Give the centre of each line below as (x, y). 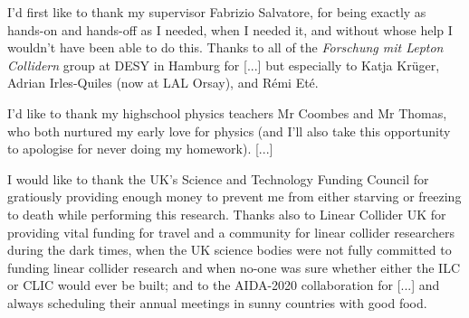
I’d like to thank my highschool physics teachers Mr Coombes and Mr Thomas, (227, 112)
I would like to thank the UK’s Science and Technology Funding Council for (218, 178)
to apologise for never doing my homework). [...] (140, 149)
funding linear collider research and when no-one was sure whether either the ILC (234, 267)
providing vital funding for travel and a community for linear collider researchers (231, 232)
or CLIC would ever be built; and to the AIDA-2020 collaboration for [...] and (224, 285)
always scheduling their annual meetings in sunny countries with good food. (217, 302)
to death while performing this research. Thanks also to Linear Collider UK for (227, 214)
